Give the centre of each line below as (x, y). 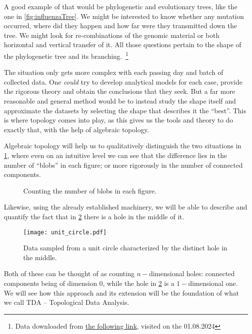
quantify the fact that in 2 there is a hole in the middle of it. (94, 216)
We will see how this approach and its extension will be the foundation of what (121, 292)
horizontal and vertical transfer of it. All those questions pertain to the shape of (123, 44)
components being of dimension (51, 283)
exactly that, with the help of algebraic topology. (77, 129)
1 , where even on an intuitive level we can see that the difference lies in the (116, 155)
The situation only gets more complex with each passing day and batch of (114, 72)
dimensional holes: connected (192, 273)
